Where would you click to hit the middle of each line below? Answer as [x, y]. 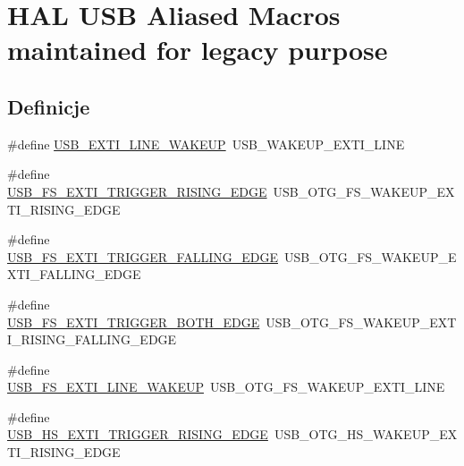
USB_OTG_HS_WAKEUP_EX [366, 434]
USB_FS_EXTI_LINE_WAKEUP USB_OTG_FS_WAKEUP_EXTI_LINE [226, 387]
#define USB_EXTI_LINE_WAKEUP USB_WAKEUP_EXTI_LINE [206, 144]
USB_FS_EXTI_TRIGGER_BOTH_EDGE [134, 322]
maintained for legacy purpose [198, 50]
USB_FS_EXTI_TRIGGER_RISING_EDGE [137, 191]
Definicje [49, 106]
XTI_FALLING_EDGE [74, 274]
